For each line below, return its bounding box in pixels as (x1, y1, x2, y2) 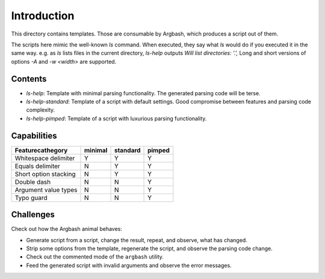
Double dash (14, 178, 51, 186)
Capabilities (11, 130, 57, 141)
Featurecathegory (14, 146, 68, 154)
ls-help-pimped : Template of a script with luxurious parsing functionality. (26, 114, 207, 122)
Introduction (11, 9, 75, 22)
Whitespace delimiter (14, 154, 75, 162)
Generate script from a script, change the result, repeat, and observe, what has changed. (26, 236, 248, 243)
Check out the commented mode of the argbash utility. (26, 253, 164, 260)
